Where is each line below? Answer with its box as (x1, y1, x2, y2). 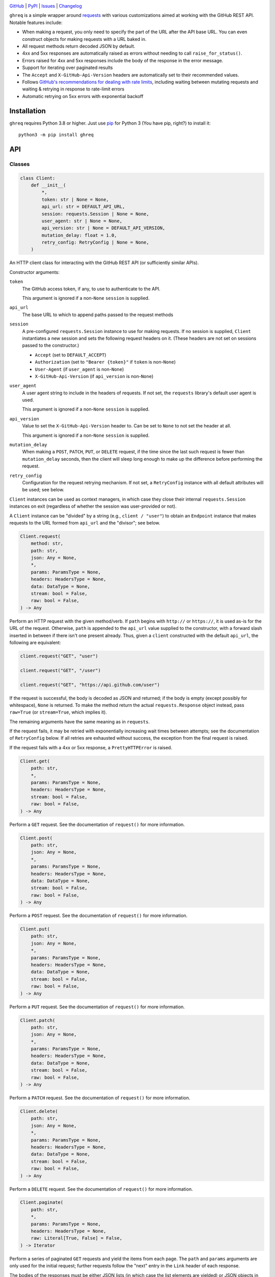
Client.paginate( (20, 1199, 64, 1205)
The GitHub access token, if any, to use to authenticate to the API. (22, 286, 160, 292)
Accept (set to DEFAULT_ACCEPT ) (35, 351, 106, 358)
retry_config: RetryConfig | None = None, (41, 240, 150, 245)
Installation (9, 106, 46, 115)
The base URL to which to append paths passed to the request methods (22, 312, 173, 318)
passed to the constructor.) (22, 342, 79, 348)
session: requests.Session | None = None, (41, 211, 150, 217)
